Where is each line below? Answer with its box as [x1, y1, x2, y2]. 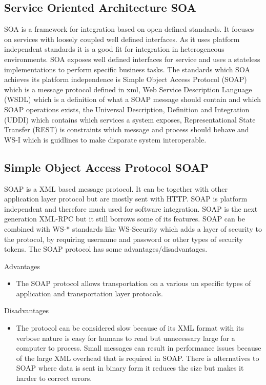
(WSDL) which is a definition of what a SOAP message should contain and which [4, 94, 261, 105]
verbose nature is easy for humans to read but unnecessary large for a [16, 332, 235, 343]
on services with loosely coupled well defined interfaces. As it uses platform [4, 33, 240, 44]
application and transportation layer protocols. [16, 288, 163, 298]
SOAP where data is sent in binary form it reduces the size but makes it [16, 362, 244, 373]
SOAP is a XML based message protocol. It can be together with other [4, 183, 228, 194]
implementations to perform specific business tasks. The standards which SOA [4, 64, 250, 74]
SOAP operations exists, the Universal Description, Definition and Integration [4, 104, 250, 114]
